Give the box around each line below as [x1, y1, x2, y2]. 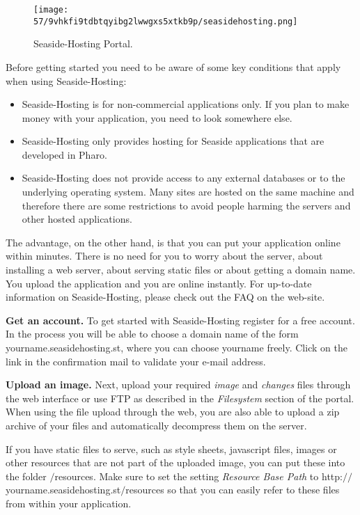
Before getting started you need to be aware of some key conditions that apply [6, 59, 341, 74]
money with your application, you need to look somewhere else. [22, 110, 292, 125]
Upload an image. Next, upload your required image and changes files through [6, 377, 351, 392]
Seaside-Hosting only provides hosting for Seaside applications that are [22, 134, 324, 148]
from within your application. [6, 496, 132, 510]
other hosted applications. [22, 212, 132, 226]
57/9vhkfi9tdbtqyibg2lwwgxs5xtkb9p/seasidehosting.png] [33, 16, 298, 26]
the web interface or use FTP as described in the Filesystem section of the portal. [6, 390, 354, 405]
